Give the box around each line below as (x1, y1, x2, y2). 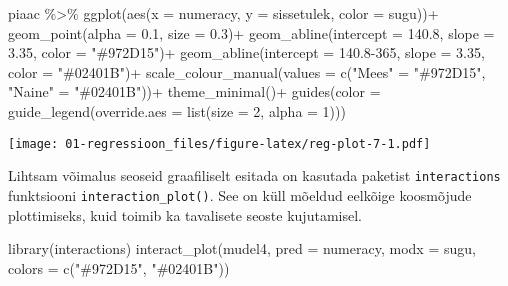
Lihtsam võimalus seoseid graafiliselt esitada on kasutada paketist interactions (8, 165, 501, 186)
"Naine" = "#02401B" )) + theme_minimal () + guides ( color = (8, 81, 381, 102)
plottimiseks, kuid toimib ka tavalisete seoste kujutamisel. (8, 204, 362, 225)
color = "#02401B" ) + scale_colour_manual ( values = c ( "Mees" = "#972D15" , (8, 61, 486, 82)
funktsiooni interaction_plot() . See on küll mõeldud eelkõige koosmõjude (8, 184, 472, 205)
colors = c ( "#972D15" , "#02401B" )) (8, 257, 230, 278)
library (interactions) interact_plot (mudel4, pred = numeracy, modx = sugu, (8, 238, 476, 259)
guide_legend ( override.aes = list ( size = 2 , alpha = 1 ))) (8, 100, 346, 121)
